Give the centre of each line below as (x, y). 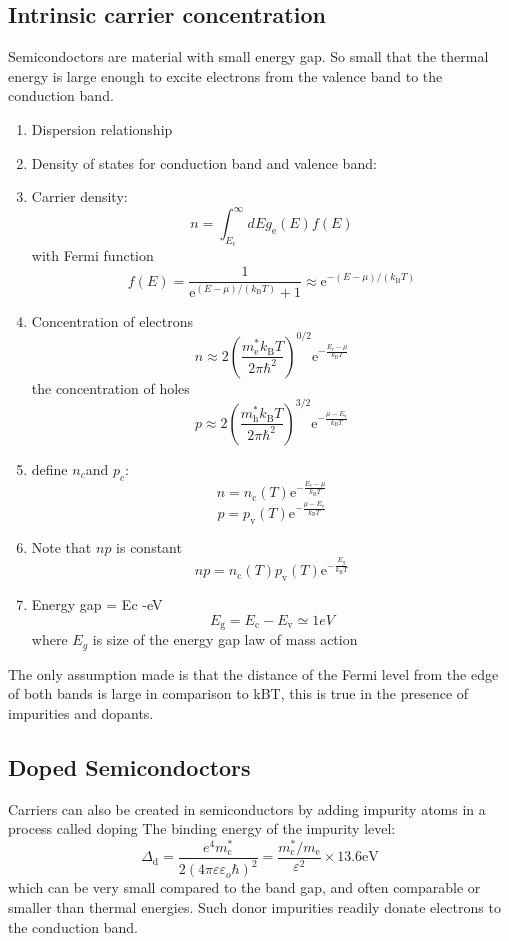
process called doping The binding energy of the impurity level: (202, 828)
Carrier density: (79, 196)
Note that (61, 546)
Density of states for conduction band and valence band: (204, 162)
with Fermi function (92, 255)
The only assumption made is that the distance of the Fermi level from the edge (253, 673)
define (49, 468)
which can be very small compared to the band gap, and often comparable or (244, 887)
